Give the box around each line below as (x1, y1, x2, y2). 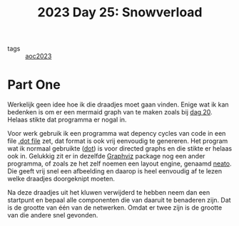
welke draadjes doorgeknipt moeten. (7, 175, 116, 183)
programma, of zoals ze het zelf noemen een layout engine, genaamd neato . (7, 159, 232, 168)
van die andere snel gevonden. (7, 211, 98, 220)
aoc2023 (25, 52, 52, 60)
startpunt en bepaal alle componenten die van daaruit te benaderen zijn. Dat (7, 196, 231, 205)
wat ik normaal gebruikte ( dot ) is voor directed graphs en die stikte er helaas (7, 144, 233, 153)
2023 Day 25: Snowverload (37, 4, 203, 21)
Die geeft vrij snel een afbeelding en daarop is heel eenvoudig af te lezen (7, 167, 223, 176)
